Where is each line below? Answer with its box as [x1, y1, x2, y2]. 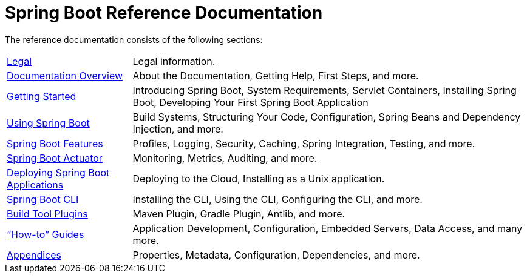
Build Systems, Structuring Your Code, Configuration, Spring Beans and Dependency [132, 110, 521, 123]
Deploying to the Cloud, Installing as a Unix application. [132, 172, 385, 185]
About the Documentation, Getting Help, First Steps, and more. [132, 69, 419, 82]
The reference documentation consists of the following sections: [5, 34, 263, 45]
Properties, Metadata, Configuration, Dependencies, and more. [132, 248, 420, 261]
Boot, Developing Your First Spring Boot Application [132, 96, 369, 108]
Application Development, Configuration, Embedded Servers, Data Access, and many [132, 222, 523, 234]
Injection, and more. [132, 122, 223, 135]
